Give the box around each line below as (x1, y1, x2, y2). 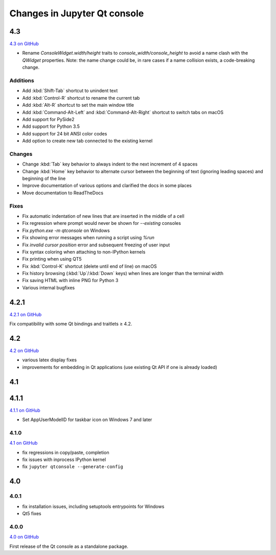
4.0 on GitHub (9, 534, 39, 540)
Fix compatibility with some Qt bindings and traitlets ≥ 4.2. (9, 321, 132, 327)
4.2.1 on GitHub (9, 311, 42, 317)
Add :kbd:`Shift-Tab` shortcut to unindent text (22, 87, 118, 94)
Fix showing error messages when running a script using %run (22, 235, 155, 241)
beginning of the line (22, 175, 66, 181)
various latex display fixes (22, 357, 77, 363)
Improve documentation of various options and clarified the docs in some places (22, 182, 192, 189)
